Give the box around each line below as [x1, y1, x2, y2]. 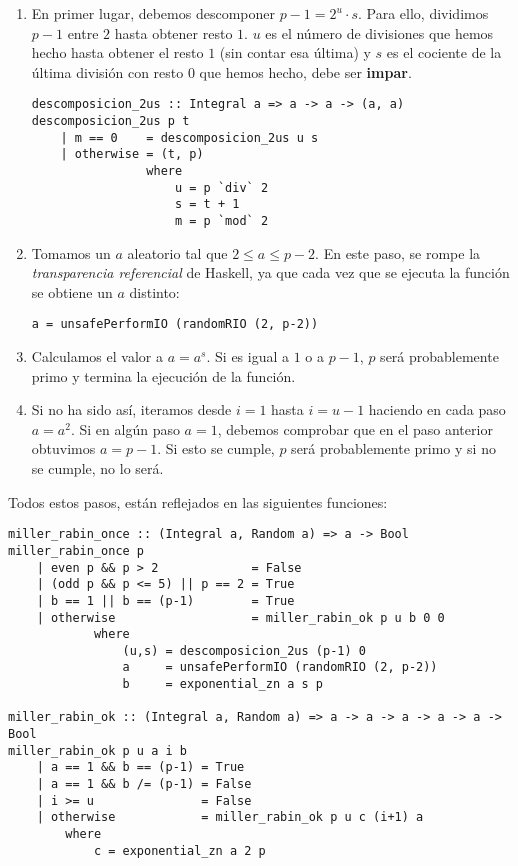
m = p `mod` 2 [174, 213, 269, 228]
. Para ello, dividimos [358, 3, 489, 23]
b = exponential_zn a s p [122, 677, 323, 692]
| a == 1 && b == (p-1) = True [36, 760, 245, 775]
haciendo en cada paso [368, 399, 506, 420]
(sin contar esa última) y [219, 42, 371, 63]
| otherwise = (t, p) [60, 147, 204, 162]
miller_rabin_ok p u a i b [8, 743, 187, 758]
